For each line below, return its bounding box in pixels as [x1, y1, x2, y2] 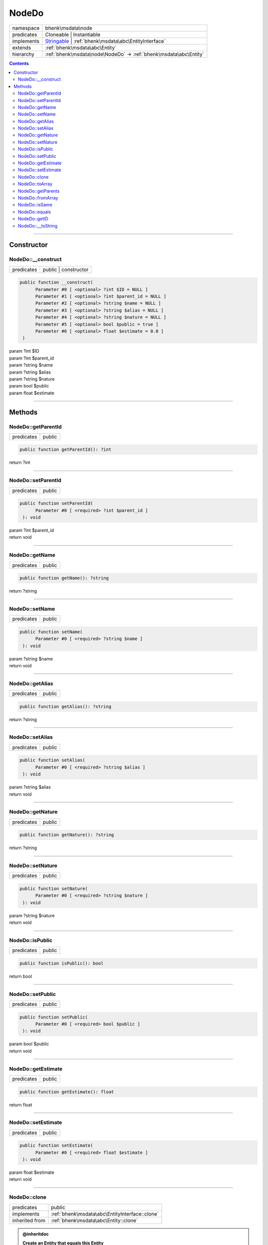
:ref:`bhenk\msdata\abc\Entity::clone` [51, 1217, 138, 1224]
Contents [9, 60, 29, 66]
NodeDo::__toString [18, 223, 58, 229]
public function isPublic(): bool [19, 960, 104, 966]
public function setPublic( [19, 1014, 88, 1020]
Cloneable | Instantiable [45, 31, 101, 38]
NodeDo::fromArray [18, 195, 59, 201]
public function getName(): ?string [19, 575, 109, 581]
